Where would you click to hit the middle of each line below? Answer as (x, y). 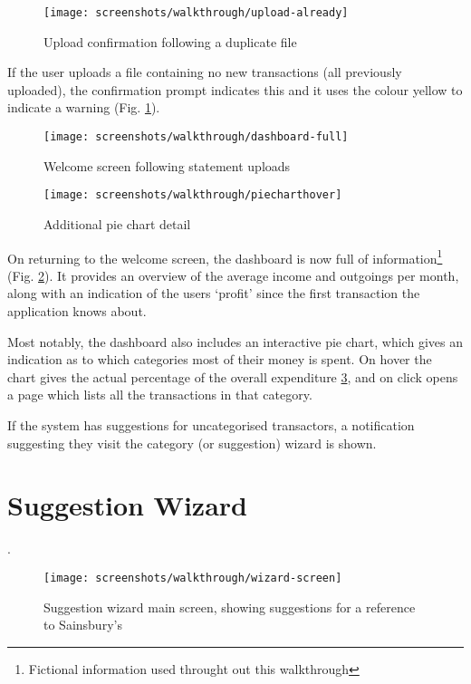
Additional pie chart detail (117, 223)
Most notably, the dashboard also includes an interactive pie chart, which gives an (235, 341)
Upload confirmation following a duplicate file (170, 41)
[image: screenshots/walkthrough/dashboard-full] (196, 137)
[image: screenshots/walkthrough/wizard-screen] (193, 578)
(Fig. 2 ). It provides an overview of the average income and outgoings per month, (233, 275)
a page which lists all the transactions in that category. (160, 395)
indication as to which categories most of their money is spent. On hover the (220, 359)
